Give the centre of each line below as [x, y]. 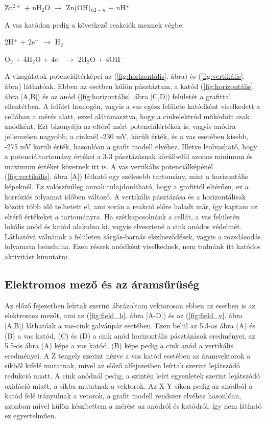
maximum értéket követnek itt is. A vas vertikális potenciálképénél [109, 166]
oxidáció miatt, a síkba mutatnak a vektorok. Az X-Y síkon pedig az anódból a [129, 385]
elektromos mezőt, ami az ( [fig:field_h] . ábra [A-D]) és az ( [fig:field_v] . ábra [124, 315]
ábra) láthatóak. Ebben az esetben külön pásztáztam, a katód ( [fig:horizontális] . [130, 86]
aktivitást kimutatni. [37, 256]
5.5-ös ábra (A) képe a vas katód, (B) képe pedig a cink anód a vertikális [119, 345]
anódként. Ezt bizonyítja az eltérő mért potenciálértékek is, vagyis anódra [120, 126]
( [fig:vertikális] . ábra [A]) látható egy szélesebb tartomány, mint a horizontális [126, 176]
